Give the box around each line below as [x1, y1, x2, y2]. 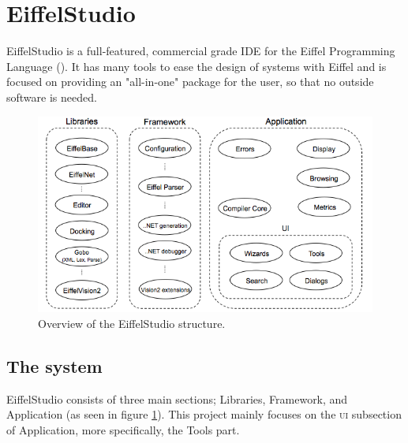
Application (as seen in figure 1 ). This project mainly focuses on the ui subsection [6, 406, 402, 423]
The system [6, 353, 103, 378]
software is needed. [6, 88, 97, 105]
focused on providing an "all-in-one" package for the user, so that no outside [6, 73, 374, 90]
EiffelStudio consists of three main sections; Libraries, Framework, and [6, 390, 348, 407]
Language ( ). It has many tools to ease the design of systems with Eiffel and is [6, 58, 387, 74]
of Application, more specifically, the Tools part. [6, 421, 240, 437]
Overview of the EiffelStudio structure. [38, 315, 226, 331]
